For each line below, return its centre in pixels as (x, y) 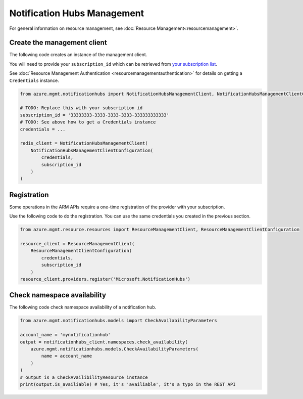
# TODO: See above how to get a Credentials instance (88, 122)
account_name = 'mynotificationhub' (65, 335)
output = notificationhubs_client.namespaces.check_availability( (104, 342)
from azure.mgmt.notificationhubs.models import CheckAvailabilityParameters (118, 321)
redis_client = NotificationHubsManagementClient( (84, 143)
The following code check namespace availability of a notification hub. (83, 307)
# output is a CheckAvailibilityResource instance (84, 377)
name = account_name (67, 356)
